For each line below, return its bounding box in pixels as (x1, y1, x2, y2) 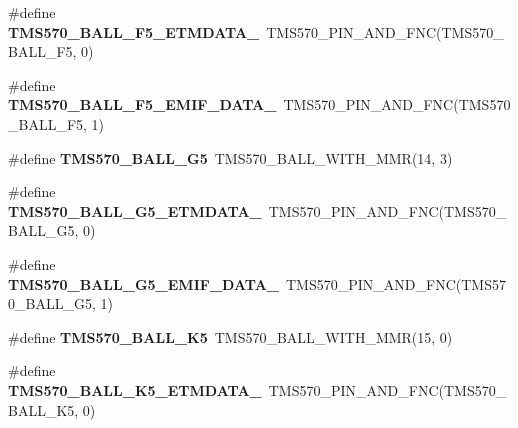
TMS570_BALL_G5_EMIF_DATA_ (8, 273, 279, 294)
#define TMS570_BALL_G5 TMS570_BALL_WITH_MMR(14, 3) (8, 147, 453, 168)
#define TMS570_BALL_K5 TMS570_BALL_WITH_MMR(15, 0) (8, 326, 453, 347)
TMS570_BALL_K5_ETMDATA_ (8, 379, 262, 400)
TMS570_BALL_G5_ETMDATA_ (8, 200, 262, 221)
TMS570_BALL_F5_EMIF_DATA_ (8, 94, 277, 115)
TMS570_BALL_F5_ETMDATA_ (8, 21, 260, 42)
